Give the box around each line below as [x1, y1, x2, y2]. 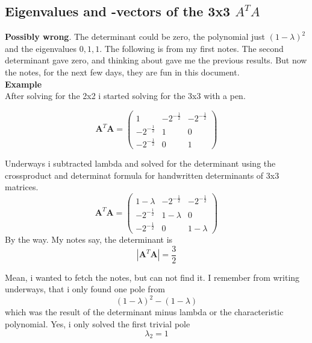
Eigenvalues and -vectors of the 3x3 [5, 2, 231, 21]
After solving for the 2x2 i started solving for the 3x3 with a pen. [5, 89, 246, 102]
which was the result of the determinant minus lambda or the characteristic [5, 306, 284, 318]
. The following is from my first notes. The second [99, 42, 284, 54]
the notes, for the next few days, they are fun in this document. [5, 65, 240, 78]
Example [5, 77, 42, 90]
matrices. [5, 181, 39, 193]
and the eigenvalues [5, 42, 77, 54]
